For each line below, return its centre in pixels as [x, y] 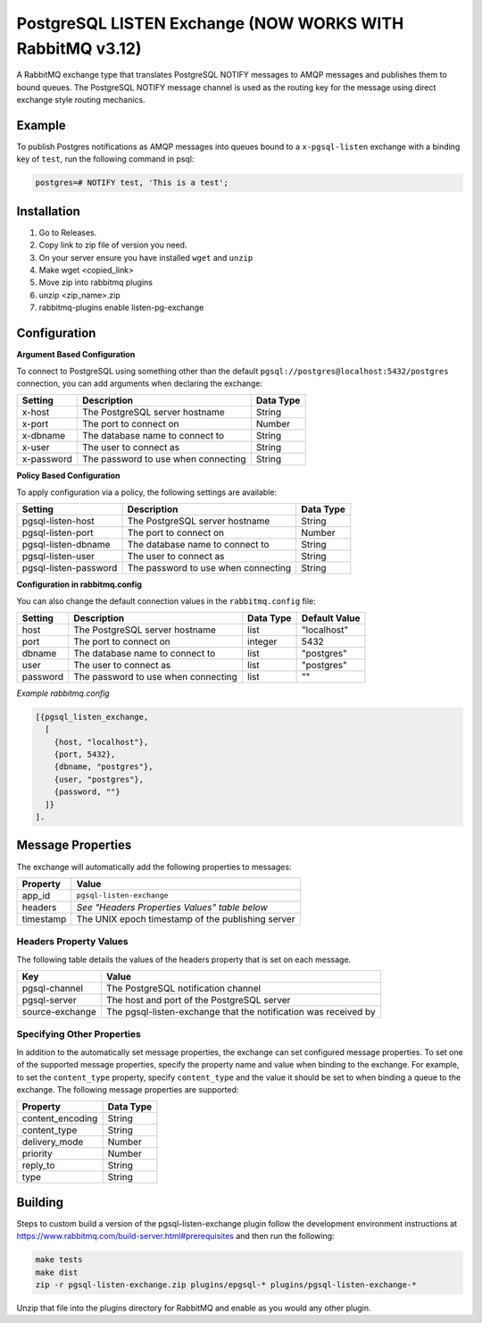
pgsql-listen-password [70, 568]
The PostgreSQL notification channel [183, 989]
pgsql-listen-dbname [66, 545]
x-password [47, 459]
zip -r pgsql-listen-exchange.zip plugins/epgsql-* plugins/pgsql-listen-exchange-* [226, 1285]
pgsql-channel [53, 989]
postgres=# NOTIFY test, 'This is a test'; [132, 183]
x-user [36, 448]
